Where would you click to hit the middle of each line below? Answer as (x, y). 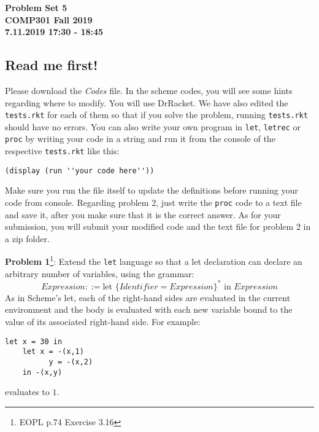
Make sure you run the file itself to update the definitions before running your (152, 190)
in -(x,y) (42, 372)
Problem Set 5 (36, 7)
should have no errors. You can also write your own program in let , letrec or (153, 126)
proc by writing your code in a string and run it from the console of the (140, 139)
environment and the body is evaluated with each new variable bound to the (149, 309)
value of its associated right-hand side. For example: (103, 322)
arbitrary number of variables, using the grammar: (100, 273)
